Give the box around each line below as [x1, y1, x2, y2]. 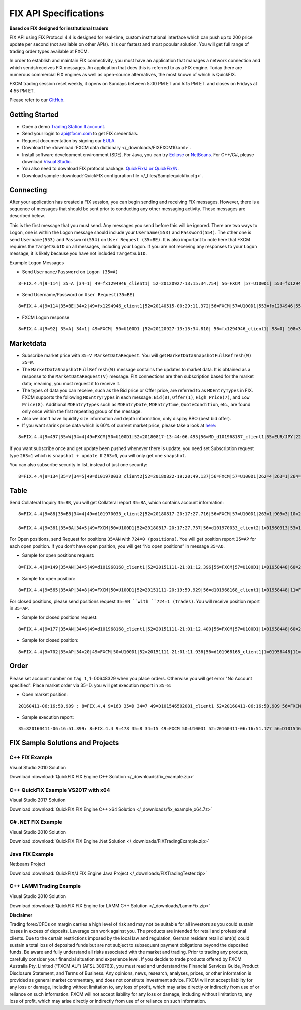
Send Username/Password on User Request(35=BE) [22, 291, 135, 297]
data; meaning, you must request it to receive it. [22, 380, 120, 386]
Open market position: [22, 691, 68, 698]
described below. [9, 213, 45, 219]
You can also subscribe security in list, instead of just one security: [9, 462, 148, 468]
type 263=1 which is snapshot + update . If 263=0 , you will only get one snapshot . [9, 453, 187, 459]
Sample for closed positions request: [22, 614, 98, 620]
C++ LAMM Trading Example [9, 883, 81, 890]
